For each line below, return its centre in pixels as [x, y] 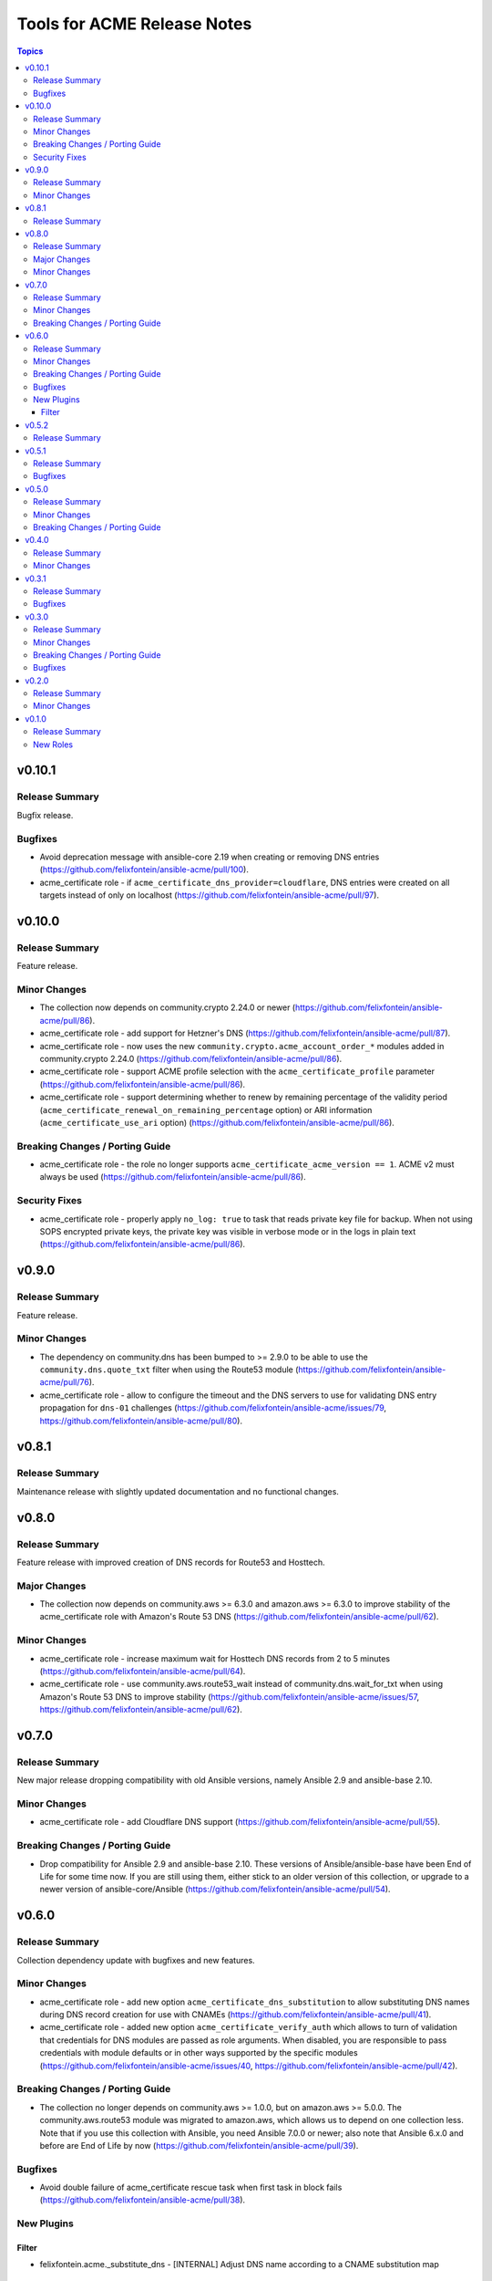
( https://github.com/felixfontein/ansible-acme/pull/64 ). [143, 1671]
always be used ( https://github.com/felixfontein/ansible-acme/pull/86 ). [173, 1177]
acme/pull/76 [65, 1382]
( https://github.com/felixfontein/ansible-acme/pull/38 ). [143, 2200]
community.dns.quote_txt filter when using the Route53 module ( [169, 1370]
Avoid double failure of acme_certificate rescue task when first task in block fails [191, 2187]
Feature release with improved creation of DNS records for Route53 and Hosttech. [171, 1562]
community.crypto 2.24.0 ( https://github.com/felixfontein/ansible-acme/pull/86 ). [191, 1058]
